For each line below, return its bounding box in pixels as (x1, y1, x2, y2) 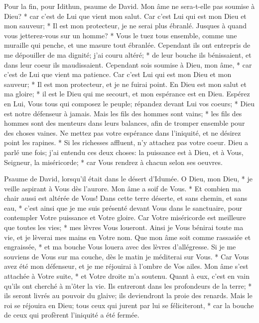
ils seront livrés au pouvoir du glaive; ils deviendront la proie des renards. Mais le (4, 290, 253, 301)
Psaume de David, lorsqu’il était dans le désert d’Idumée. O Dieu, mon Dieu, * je (4, 173, 253, 184)
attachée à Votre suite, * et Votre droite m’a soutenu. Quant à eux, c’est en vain (4, 271, 250, 281)
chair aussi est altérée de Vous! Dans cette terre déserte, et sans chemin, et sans (4, 193, 248, 203)
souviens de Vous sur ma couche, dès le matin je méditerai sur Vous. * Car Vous (4, 251, 249, 261)
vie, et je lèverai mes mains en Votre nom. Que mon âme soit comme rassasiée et (4, 232, 251, 242)
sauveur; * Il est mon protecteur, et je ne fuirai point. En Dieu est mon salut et (4, 79, 247, 89)
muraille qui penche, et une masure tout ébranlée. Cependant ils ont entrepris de (4, 40, 251, 50)
